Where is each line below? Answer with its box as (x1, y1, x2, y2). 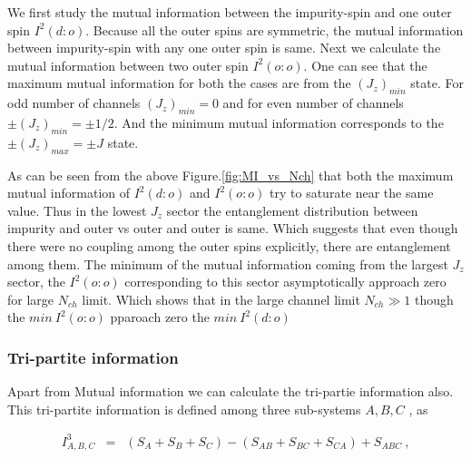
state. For (410, 73, 464, 93)
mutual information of (7, 183, 131, 202)
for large (7, 289, 54, 308)
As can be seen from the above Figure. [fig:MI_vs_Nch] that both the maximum (7, 165, 454, 184)
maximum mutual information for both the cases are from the (7, 73, 351, 93)
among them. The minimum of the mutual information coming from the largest (7, 254, 448, 273)
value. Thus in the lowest (7, 200, 147, 219)
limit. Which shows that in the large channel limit (82, 289, 360, 308)
